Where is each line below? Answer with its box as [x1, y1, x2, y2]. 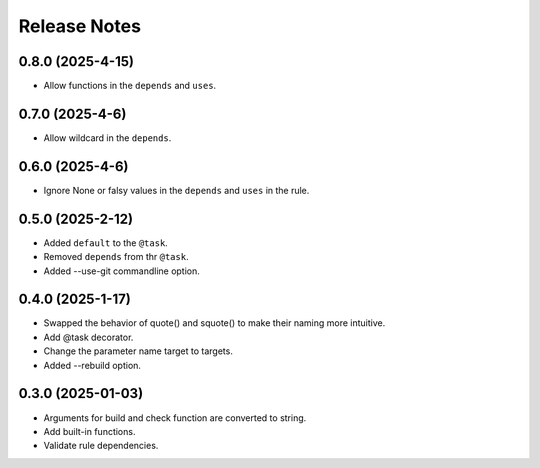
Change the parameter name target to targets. [43, 345, 234, 357]
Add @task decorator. [43, 331, 134, 343]
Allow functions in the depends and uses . [43, 80, 217, 92]
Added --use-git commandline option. [43, 265, 200, 277]
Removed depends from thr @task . [43, 251, 189, 263]
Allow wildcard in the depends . [43, 131, 172, 144]
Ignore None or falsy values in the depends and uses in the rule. [43, 184, 310, 196]
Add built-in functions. [43, 425, 136, 437]
